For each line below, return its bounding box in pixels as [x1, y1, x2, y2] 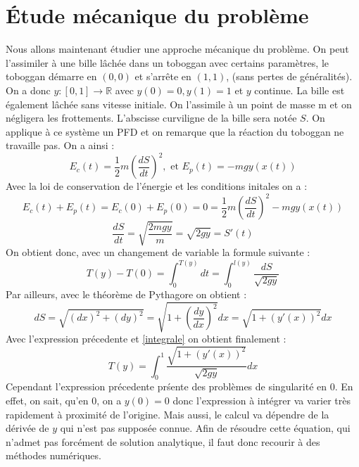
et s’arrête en [134, 69, 191, 84]
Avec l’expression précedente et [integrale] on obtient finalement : [6, 331, 286, 345]
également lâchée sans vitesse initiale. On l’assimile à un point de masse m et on [6, 96, 352, 111]
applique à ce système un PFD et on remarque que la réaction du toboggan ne [6, 124, 344, 139]
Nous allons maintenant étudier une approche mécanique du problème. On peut [6, 41, 349, 56]
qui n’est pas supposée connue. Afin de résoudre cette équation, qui [60, 421, 351, 435]
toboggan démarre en [6, 69, 97, 84]
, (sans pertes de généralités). [226, 69, 353, 84]
